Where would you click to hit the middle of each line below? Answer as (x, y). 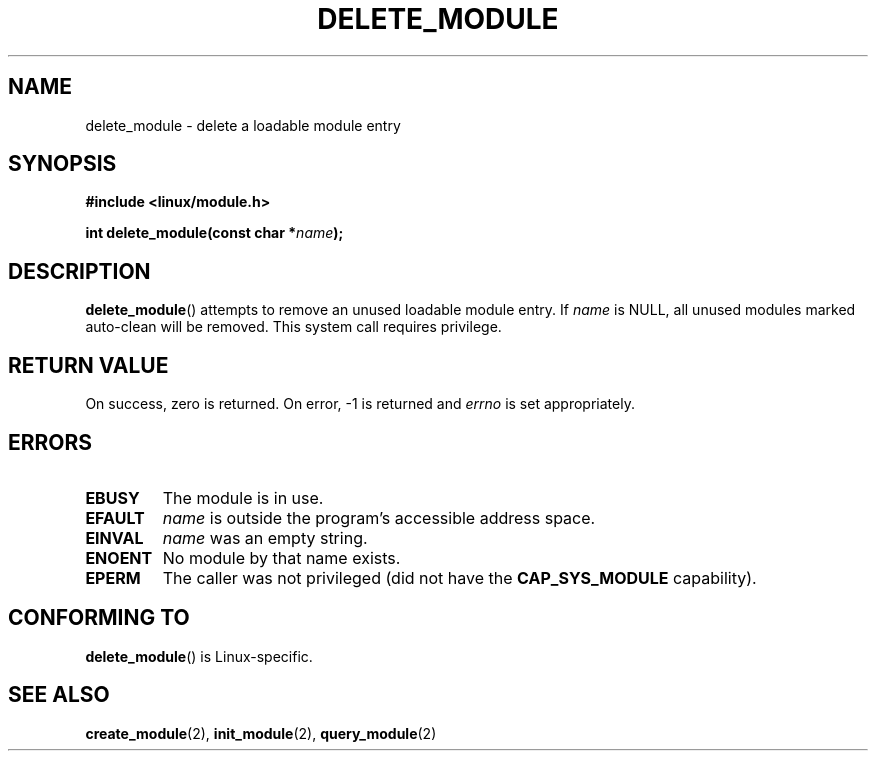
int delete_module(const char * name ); (214, 233)
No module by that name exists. (281, 557)
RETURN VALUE (88, 365)
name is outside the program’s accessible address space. (379, 517)
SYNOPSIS (62, 164)
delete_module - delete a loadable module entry (243, 125)
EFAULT (115, 517)
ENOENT (119, 557)
